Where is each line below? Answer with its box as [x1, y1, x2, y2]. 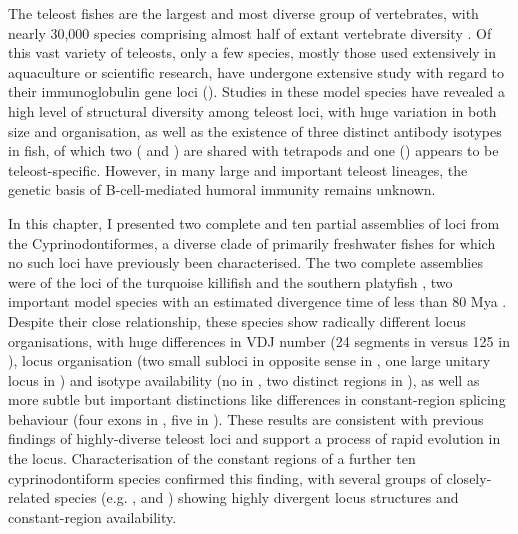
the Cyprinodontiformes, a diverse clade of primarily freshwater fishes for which [8, 232, 496, 253]
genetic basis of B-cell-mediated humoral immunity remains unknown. [8, 179, 436, 200]
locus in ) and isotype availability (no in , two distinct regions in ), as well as [8, 369, 480, 390]
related [8, 487, 51, 508]
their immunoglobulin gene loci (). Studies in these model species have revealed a [8, 81, 505, 102]
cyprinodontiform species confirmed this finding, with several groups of [8, 467, 442, 488]
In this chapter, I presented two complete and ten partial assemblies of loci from [8, 212, 500, 233]
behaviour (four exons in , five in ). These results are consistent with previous [8, 408, 484, 429]
